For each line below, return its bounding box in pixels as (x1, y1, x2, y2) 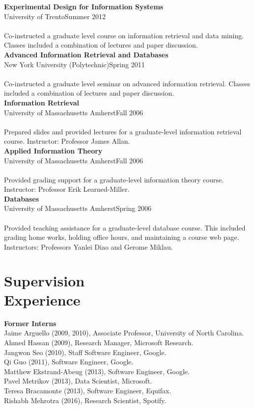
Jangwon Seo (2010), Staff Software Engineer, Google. (4, 347, 167, 357)
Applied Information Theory (4, 145, 103, 155)
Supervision (4, 270, 85, 290)
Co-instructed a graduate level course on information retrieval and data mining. (4, 30, 244, 40)
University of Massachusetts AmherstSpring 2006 (4, 203, 152, 213)
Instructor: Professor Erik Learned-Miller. (4, 184, 130, 194)
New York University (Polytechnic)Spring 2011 (4, 59, 145, 69)
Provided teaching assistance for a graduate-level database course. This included (4, 222, 246, 232)
